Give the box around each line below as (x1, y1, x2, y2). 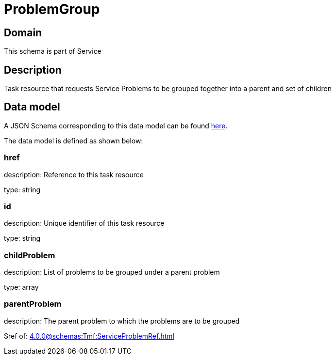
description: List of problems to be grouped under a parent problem (4, 268, 220, 277)
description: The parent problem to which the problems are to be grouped (4, 316, 240, 325)
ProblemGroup (4, 1, 100, 17)
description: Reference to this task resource (4, 170, 144, 179)
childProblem (4, 250, 55, 260)
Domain (4, 26, 42, 39)
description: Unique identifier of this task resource (4, 219, 165, 228)
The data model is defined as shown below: (4, 136, 143, 145)
